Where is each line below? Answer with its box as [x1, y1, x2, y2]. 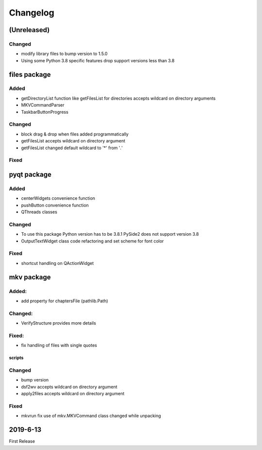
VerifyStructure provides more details [21, 320, 97, 326]
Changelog [9, 7, 54, 18]
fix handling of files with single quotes [21, 343, 97, 348]
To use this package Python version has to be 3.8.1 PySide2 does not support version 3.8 [21, 231, 199, 237]
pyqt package [9, 170, 52, 178]
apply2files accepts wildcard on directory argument [21, 391, 125, 397]
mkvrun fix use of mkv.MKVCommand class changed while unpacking [21, 413, 161, 419]
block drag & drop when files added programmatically [21, 131, 129, 137]
